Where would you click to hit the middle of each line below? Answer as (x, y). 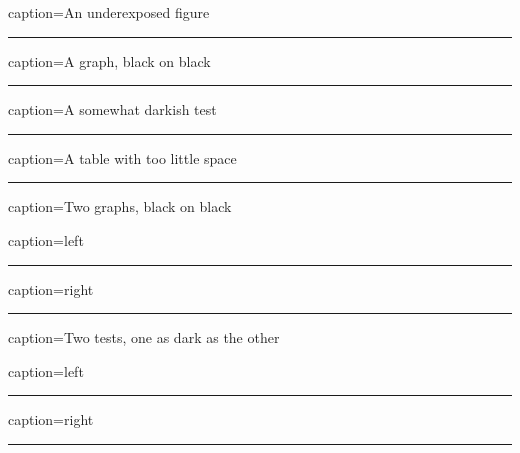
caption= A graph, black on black (109, 60)
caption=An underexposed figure (109, 12)
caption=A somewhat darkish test (112, 109)
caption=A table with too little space (122, 157)
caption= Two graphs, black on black (120, 206)
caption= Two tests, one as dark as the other (144, 337)
